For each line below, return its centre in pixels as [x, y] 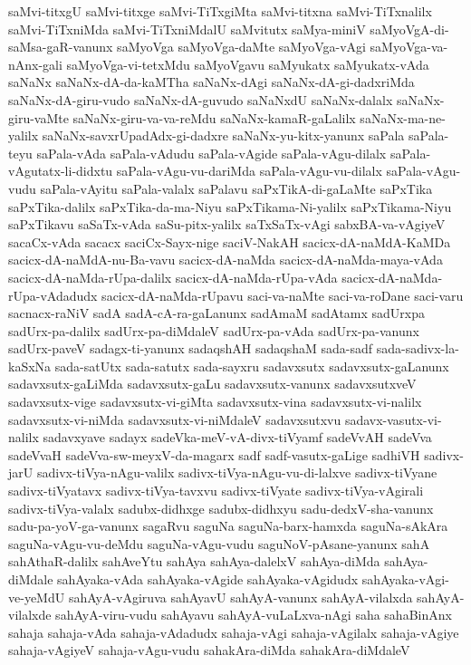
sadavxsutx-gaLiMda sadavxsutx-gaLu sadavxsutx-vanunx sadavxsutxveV [212, 384]
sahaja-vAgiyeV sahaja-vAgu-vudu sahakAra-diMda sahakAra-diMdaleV [209, 650]
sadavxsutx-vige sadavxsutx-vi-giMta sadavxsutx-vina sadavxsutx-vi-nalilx [215, 402]
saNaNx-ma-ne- [403, 117]
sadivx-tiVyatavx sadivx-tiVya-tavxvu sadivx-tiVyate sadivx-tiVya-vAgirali [216, 491]
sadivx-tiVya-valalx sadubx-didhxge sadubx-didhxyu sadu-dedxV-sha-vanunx [221, 508]
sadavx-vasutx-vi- [393, 419]
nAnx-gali [35, 64]
